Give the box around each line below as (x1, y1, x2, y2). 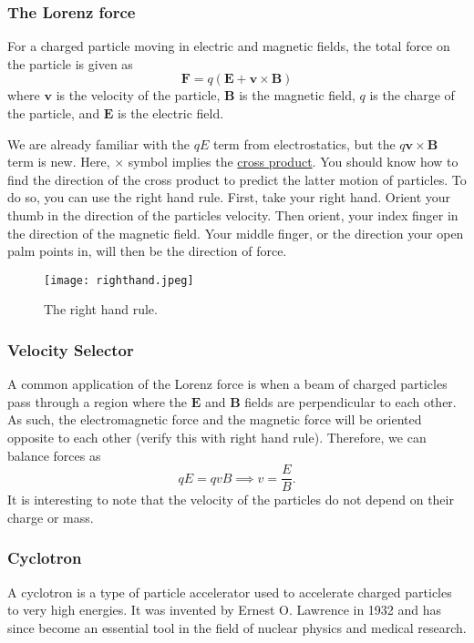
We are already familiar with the (7, 134, 191, 153)
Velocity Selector (7, 338, 134, 361)
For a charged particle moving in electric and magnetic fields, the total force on (7, 36, 450, 56)
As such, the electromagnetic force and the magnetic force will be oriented (7, 410, 422, 429)
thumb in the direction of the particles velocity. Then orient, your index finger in (7, 205, 459, 224)
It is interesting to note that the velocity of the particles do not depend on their (7, 490, 454, 509)
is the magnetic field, (239, 86, 355, 105)
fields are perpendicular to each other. (244, 392, 457, 411)
